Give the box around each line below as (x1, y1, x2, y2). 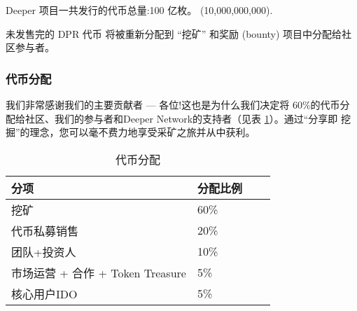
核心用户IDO (11, 285, 78, 302)
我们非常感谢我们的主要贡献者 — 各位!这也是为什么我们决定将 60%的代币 (6, 97, 340, 111)
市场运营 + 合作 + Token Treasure (11, 264, 186, 281)
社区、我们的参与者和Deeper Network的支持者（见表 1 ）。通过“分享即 (24, 111, 338, 125)
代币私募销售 (11, 222, 79, 239)
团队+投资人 (11, 243, 76, 260)
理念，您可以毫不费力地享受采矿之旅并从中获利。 (29, 125, 255, 139)
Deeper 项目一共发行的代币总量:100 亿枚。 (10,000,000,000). (6, 3, 273, 17)
